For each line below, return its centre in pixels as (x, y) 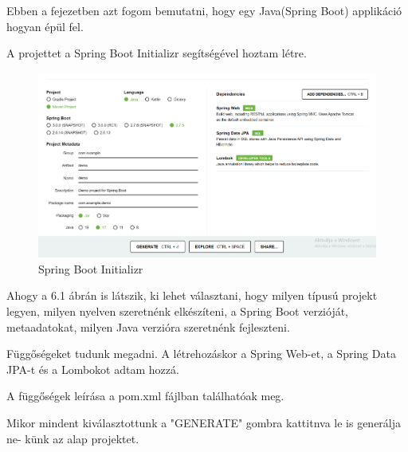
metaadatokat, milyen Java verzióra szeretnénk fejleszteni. (148, 326)
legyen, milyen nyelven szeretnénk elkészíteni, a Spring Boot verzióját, (178, 311)
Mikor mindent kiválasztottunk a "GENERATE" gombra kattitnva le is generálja (204, 423)
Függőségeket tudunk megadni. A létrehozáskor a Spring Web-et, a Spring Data (201, 354)
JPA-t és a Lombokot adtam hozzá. (93, 369)
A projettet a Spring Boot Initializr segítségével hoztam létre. (157, 53)
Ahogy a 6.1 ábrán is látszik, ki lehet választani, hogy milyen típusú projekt (192, 295)
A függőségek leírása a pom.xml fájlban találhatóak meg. (145, 396)
